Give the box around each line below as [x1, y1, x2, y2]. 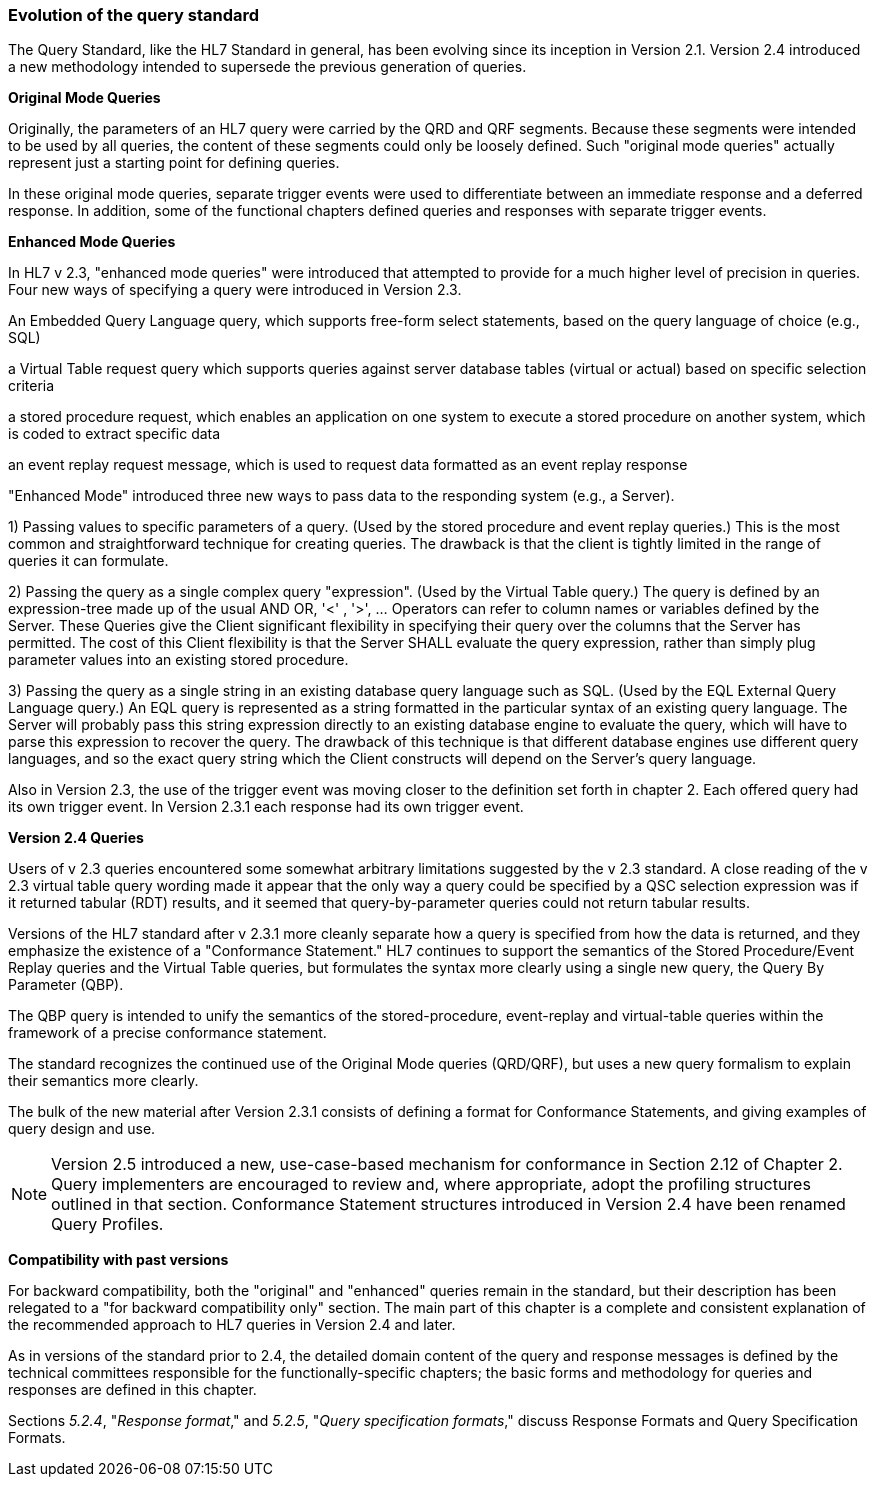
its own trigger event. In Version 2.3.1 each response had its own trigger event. [8, 798, 524, 816]
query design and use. [8, 1120, 156, 1138]
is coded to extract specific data [8, 425, 221, 443]
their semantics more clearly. [8, 1072, 199, 1090]
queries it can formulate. [8, 552, 169, 570]
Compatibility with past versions [8, 1251, 229, 1269]
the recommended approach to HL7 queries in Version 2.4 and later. [8, 1316, 456, 1334]
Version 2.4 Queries [8, 829, 144, 847]
